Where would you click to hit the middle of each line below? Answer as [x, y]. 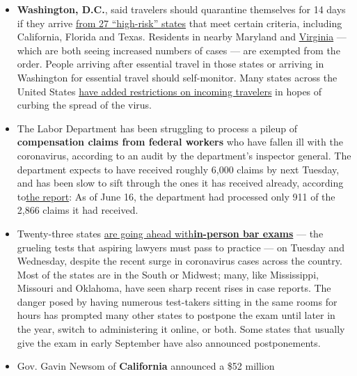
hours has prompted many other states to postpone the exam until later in [176, 315]
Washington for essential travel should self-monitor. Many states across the [177, 77]
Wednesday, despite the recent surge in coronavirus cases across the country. [180, 261]
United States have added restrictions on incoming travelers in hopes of [169, 91]
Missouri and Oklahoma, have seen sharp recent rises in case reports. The [174, 288]
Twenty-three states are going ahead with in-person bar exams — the [170, 233]
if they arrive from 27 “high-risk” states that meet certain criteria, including [180, 23]
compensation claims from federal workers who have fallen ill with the [180, 142]
